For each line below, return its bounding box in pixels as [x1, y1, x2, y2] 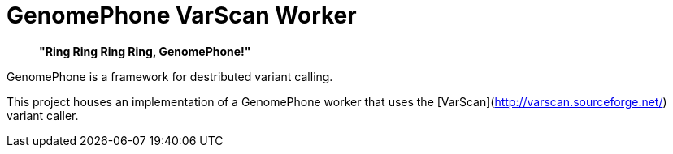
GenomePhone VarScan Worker [7, 2, 357, 29]
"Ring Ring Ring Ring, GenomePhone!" [39, 44, 251, 58]
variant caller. [7, 108, 79, 122]
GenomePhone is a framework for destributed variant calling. [7, 69, 333, 83]
